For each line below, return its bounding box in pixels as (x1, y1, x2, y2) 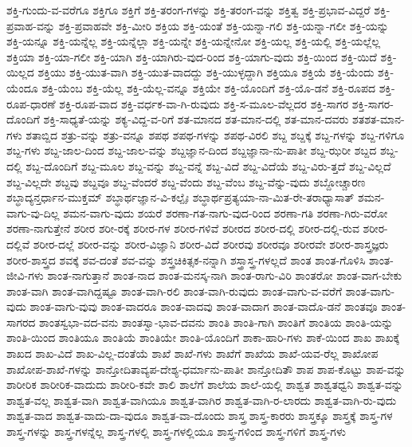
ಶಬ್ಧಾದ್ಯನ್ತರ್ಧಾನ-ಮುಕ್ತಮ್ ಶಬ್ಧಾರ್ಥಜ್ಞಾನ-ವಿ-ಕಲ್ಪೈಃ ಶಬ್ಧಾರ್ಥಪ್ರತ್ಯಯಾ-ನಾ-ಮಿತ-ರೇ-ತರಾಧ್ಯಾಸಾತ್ (6, 189, 355, 206)
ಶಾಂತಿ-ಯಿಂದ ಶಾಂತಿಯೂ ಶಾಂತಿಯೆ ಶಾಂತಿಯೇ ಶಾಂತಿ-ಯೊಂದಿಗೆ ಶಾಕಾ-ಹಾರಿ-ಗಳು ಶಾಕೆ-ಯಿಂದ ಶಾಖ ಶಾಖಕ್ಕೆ (6, 329, 400, 346)
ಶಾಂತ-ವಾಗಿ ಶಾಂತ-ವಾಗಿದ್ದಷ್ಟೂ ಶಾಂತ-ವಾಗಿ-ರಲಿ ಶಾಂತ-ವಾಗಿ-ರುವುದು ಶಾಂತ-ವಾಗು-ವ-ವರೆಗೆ (6, 282, 343, 299)
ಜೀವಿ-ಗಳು (6, 267, 44, 284)
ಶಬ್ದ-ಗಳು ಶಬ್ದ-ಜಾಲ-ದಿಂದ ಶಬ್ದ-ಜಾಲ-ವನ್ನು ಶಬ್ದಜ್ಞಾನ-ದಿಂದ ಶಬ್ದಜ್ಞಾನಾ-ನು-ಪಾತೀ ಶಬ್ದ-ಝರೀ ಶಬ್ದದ (6, 142, 377, 159)
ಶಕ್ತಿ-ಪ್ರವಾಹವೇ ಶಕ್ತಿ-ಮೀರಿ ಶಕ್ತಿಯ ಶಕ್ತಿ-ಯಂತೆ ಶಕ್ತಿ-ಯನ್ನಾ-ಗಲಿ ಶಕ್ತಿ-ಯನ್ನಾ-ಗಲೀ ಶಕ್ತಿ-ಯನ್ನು (58, 17, 389, 33)
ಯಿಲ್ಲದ (6, 64, 34, 80)
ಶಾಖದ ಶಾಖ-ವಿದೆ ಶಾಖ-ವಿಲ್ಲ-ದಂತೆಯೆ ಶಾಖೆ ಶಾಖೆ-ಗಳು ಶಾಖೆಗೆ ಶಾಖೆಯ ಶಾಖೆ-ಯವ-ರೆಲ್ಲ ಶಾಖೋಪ (6, 345, 379, 362)
